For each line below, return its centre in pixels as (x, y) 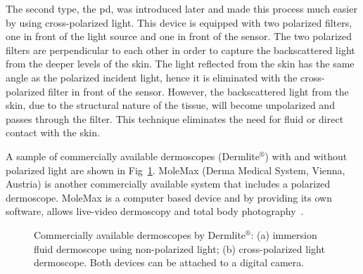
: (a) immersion (284, 234)
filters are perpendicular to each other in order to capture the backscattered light (180, 50)
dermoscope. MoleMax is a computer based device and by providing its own (169, 197)
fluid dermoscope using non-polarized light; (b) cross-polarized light (179, 248)
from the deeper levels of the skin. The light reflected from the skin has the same (180, 64)
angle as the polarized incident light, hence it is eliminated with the (152, 77)
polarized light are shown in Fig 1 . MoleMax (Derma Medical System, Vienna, (176, 170)
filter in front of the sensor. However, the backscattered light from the (198, 91)
